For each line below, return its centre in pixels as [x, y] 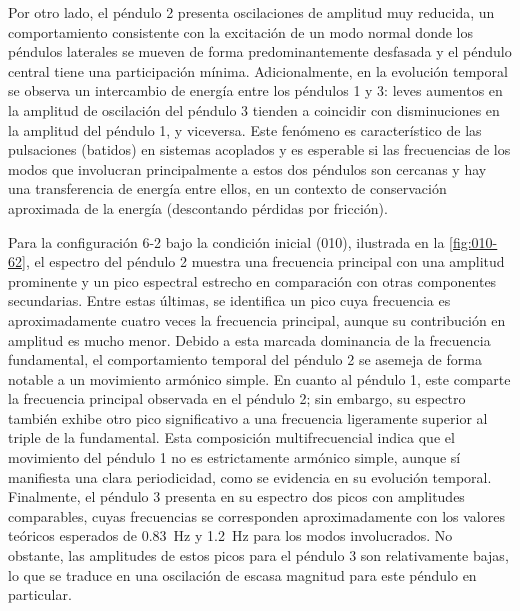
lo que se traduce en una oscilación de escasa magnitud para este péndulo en [242, 574]
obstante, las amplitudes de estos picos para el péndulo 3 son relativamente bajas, [258, 555]
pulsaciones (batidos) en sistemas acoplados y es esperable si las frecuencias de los [259, 149]
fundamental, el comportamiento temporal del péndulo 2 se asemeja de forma [245, 359]
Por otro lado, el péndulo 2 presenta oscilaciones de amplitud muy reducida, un [251, 12]
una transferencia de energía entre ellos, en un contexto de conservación [227, 188]
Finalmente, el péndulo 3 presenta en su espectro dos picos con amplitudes [236, 496]
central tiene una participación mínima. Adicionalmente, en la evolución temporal [258, 70]
